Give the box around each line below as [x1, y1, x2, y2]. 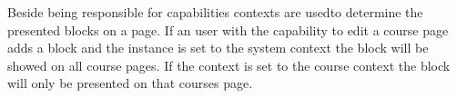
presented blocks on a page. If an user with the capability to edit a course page [7, 20, 449, 39]
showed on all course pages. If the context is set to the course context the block [7, 55, 451, 74]
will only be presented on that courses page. [7, 73, 253, 93]
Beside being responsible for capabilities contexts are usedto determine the [7, 3, 423, 21]
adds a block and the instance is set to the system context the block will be [7, 38, 429, 57]
